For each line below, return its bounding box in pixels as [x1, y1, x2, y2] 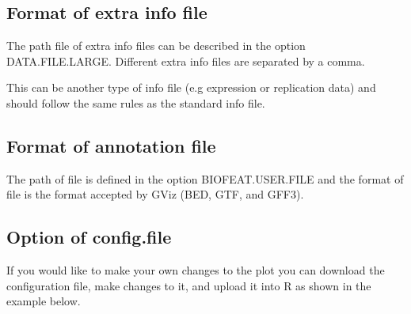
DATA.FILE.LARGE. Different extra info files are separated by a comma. [6, 52, 365, 69]
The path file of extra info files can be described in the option [6, 37, 306, 54]
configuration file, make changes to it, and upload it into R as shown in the [6, 277, 371, 293]
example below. [6, 293, 81, 309]
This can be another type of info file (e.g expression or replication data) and [6, 79, 376, 96]
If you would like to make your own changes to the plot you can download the [6, 262, 385, 278]
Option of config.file [6, 225, 172, 249]
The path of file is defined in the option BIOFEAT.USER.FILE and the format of [6, 170, 404, 187]
